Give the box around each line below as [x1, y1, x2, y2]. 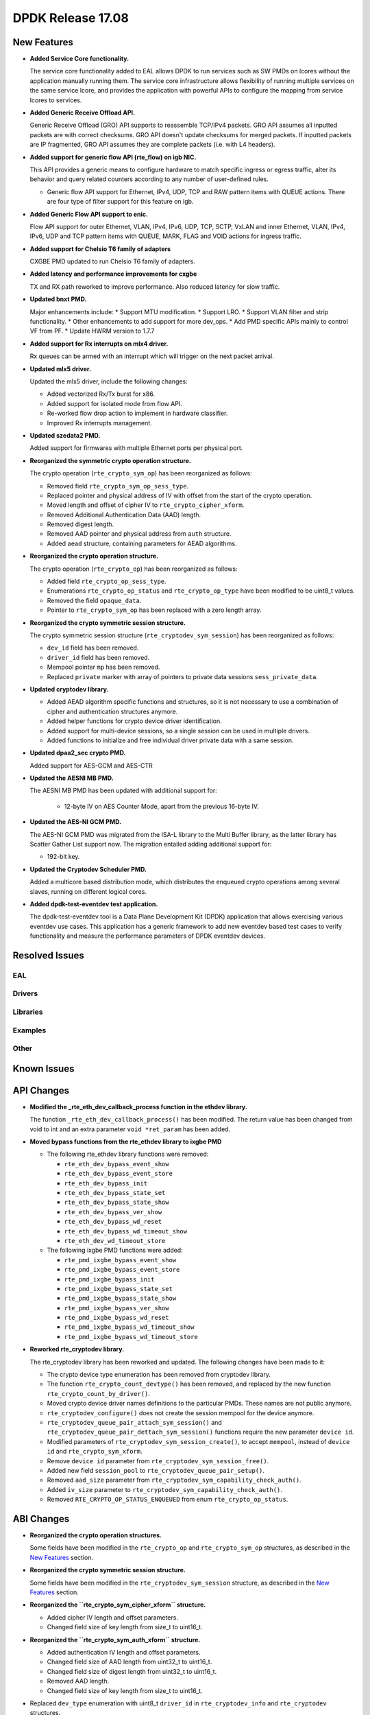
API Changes [12, 1085, 70, 1096]
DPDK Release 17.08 [12, 10, 129, 25]
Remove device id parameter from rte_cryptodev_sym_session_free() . [47, 1456, 269, 1465]
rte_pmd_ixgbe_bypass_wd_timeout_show [64, 1323, 195, 1331]
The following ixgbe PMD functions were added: [47, 1246, 183, 1255]
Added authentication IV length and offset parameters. [47, 1648, 201, 1656]
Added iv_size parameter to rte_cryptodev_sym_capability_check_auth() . [47, 1485, 282, 1493]
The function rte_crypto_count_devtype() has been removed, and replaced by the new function [47, 1380, 332, 1388]
